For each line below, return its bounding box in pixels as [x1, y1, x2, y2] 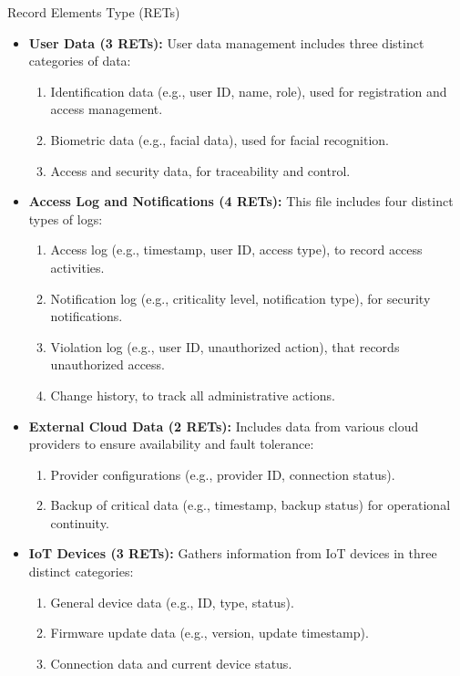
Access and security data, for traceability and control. [50, 161, 351, 180]
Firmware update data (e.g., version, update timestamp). [50, 623, 369, 642]
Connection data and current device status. [50, 653, 292, 672]
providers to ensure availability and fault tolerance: [28, 434, 314, 453]
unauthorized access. [50, 355, 166, 374]
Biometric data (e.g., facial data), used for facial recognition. [50, 130, 389, 149]
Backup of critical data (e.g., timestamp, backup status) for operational [50, 495, 451, 515]
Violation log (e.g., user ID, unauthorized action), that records [50, 337, 400, 356]
